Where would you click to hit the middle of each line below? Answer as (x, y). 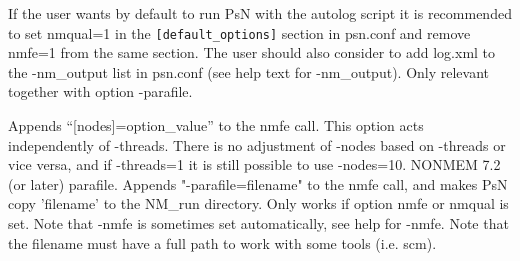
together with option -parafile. (100, 91)
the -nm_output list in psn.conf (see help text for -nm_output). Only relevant (249, 71)
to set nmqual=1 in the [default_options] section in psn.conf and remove (239, 32)
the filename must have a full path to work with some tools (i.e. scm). (222, 242)
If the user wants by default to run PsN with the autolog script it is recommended (260, 13)
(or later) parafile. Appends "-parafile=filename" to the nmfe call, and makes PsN (258, 183)
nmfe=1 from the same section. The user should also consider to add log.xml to (252, 52)
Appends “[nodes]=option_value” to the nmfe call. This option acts (216, 125)
